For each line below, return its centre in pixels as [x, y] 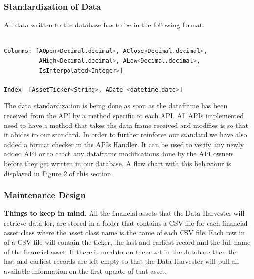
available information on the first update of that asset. [85, 270]
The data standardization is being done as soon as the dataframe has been [116, 106]
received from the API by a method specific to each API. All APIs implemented [124, 115]
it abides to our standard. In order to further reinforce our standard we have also [126, 135]
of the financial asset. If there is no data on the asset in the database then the [121, 251]
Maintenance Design [45, 195]
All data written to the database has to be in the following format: [104, 25]
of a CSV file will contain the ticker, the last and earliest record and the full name [127, 242]
